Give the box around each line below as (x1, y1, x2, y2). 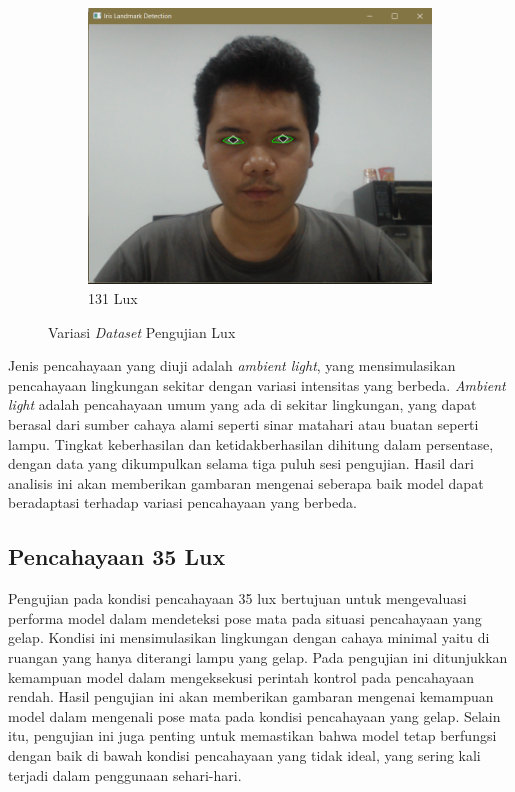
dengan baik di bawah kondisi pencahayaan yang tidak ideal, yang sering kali (8, 744, 481, 765)
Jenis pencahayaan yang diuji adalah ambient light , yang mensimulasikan (8, 355, 456, 376)
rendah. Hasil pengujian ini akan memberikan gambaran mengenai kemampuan (8, 686, 494, 707)
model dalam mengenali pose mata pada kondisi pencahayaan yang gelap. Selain (8, 705, 501, 726)
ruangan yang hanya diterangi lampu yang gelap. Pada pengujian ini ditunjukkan (8, 647, 508, 667)
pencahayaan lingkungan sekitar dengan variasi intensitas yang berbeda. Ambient (8, 374, 506, 395)
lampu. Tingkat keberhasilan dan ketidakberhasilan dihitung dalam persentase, (8, 433, 494, 454)
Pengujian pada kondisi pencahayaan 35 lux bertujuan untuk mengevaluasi (8, 588, 467, 609)
